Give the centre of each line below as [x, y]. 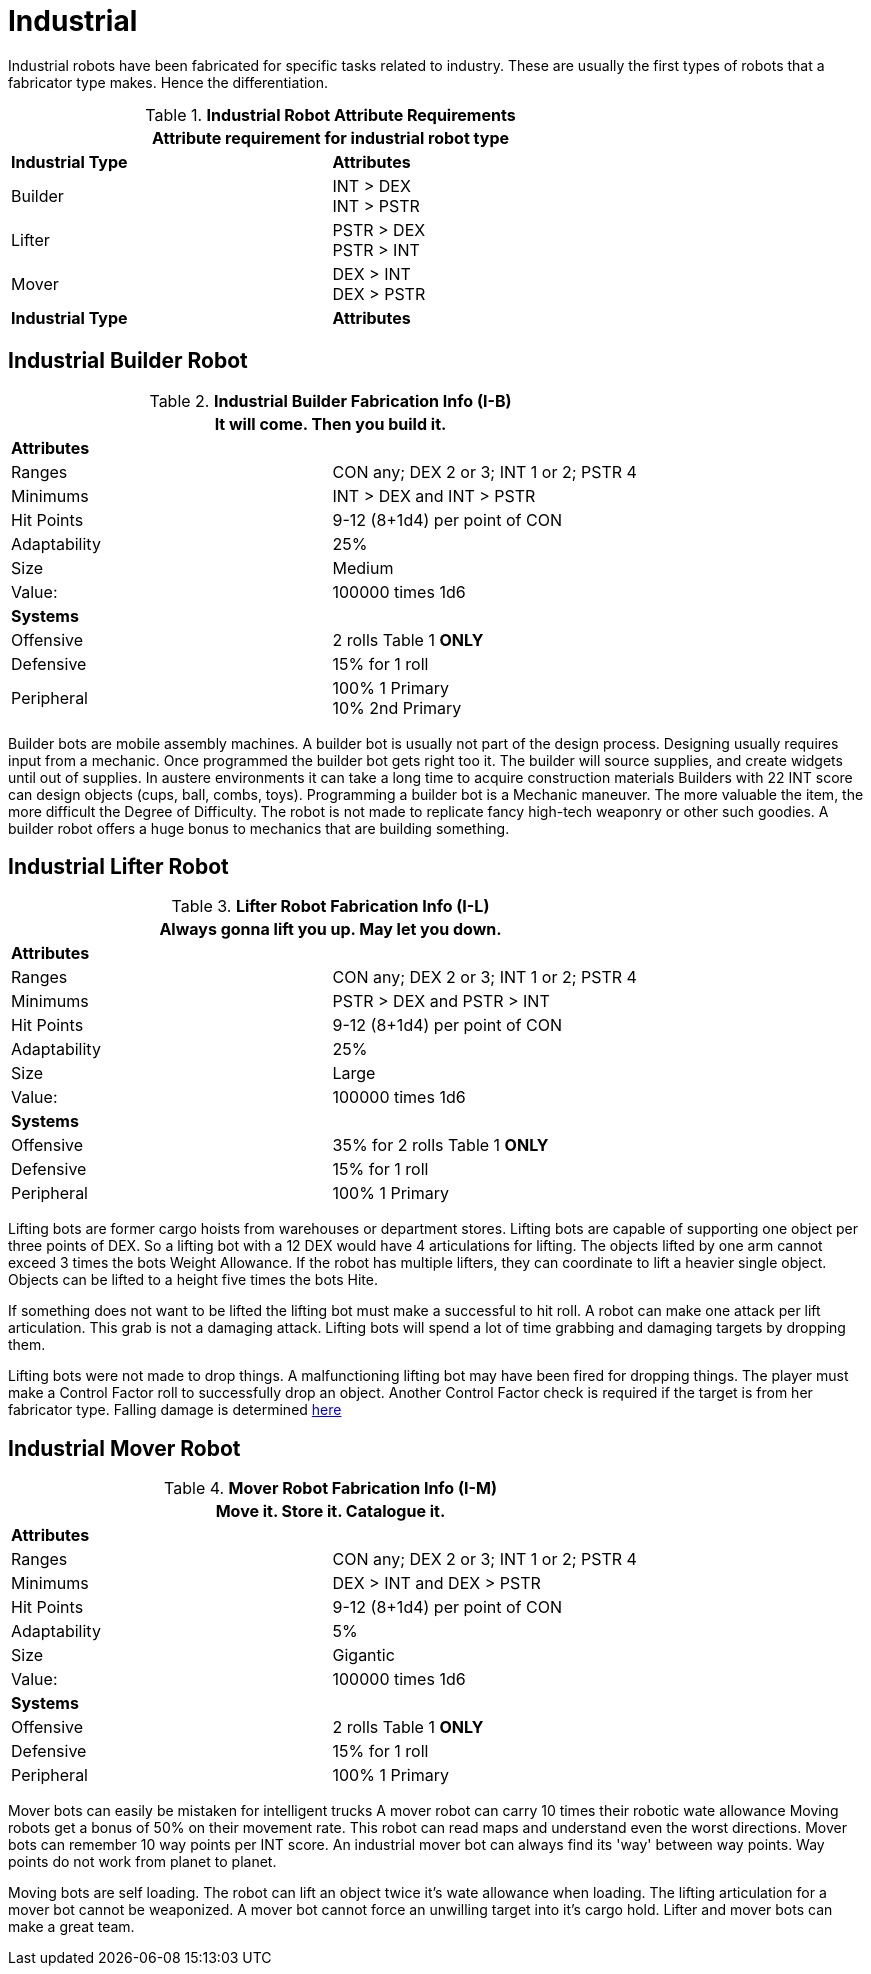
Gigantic [363, 1655]
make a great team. [71, 1927]
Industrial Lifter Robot [118, 867]
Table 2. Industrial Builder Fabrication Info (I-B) [330, 400]
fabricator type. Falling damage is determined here [175, 1410]
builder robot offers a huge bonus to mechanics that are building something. [259, 828]
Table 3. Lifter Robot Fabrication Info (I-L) [330, 906]
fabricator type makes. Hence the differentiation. [168, 82]
